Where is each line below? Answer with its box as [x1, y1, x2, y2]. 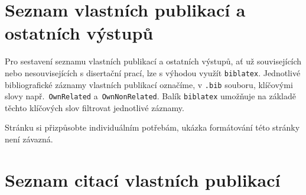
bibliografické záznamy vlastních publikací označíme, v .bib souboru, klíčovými [5, 78, 293, 90]
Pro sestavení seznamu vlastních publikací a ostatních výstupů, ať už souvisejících [5, 55, 302, 67]
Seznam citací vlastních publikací [5, 167, 281, 191]
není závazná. [5, 133, 53, 145]
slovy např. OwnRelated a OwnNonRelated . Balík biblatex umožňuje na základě [5, 90, 296, 102]
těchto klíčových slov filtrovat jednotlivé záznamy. [5, 101, 184, 113]
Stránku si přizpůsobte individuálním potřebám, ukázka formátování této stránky [5, 121, 300, 134]
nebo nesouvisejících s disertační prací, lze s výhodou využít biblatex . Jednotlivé [5, 66, 301, 79]
